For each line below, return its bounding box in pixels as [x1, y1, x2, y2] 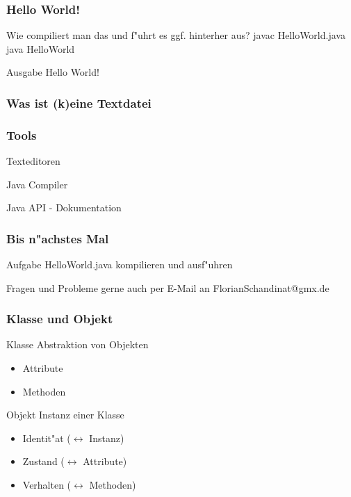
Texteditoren [6, 154, 60, 168]
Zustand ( [22, 454, 65, 469]
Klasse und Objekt [6, 310, 113, 327]
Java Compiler [6, 177, 68, 191]
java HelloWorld [6, 41, 75, 56]
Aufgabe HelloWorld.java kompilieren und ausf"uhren [6, 257, 233, 272]
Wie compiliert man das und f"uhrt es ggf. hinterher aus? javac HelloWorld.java [6, 28, 345, 42]
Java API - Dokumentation [6, 200, 122, 215]
